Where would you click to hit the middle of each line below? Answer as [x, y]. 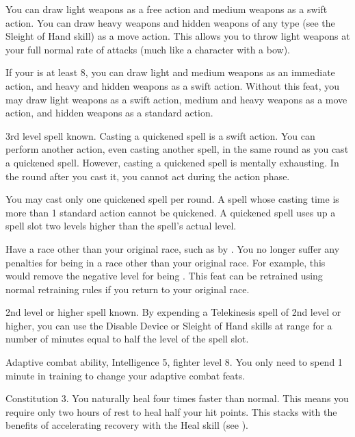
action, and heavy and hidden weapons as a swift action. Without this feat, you [173, 85]
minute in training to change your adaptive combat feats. [126, 375]
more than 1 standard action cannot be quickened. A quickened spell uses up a [171, 212]
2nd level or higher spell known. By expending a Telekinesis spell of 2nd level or [173, 312]
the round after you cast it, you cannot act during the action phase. [148, 176]
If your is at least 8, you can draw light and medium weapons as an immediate [170, 72]
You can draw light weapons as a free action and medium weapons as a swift [167, 9]
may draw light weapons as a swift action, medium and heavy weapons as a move [176, 99]
